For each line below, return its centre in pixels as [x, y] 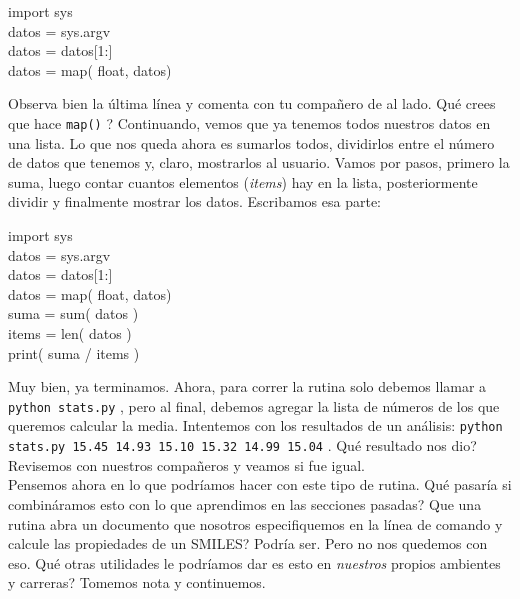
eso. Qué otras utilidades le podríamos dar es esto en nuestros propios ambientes [254, 562]
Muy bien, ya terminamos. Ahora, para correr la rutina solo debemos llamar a [247, 386]
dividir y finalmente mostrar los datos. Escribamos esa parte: [195, 201]
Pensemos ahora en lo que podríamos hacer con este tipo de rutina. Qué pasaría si [260, 484]
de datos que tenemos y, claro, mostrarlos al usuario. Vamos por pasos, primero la [259, 162]
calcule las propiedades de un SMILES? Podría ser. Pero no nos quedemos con [248, 543]
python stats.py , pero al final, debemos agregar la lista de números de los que [254, 405]
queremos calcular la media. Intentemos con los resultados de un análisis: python [255, 425]
